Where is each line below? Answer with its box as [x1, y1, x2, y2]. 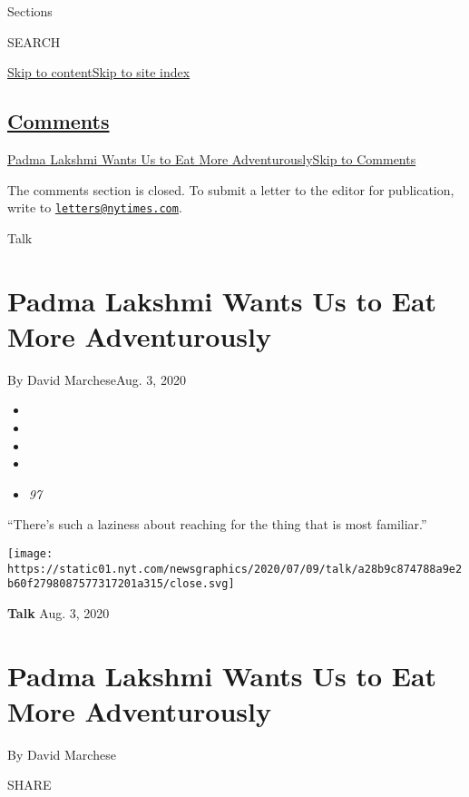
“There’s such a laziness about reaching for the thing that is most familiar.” [7, 515, 427, 534]
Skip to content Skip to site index [7, 63, 191, 82]
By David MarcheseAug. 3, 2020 [7, 369, 186, 389]
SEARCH [7, 32, 61, 51]
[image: [7, 546, 54, 560]
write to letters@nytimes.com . [7, 198, 182, 217]
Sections [7, 2, 53, 20]
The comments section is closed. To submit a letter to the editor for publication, [7, 180, 454, 199]
